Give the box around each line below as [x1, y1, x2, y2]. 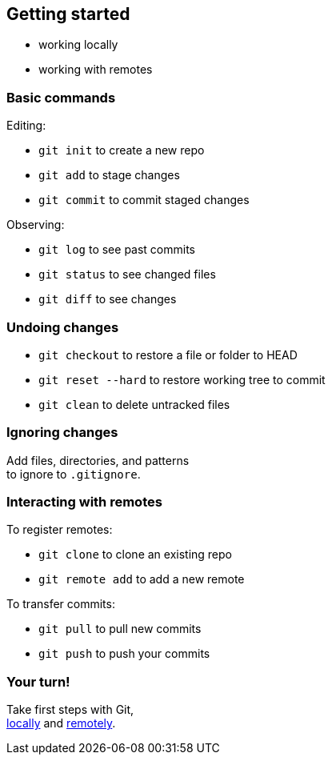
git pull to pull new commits [38, 622, 202, 636]
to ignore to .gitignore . [6, 467, 141, 481]
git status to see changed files [38, 267, 216, 282]
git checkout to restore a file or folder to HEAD [38, 347, 298, 362]
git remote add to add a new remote [38, 572, 245, 587]
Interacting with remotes [6, 494, 162, 511]
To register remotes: [6, 523, 113, 537]
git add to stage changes [38, 168, 180, 182]
